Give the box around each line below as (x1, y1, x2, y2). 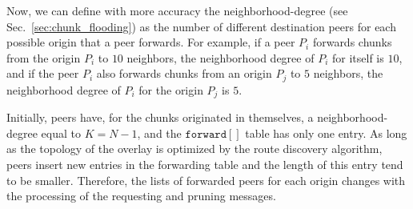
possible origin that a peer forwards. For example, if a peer (6, 34, 295, 50)
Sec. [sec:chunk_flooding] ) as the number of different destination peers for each (6, 18, 396, 34)
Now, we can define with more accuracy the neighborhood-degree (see (6, 2, 348, 18)
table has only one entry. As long (245, 124, 407, 141)
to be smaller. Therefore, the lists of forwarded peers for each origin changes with (6, 171, 406, 188)
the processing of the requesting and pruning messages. (6, 187, 276, 204)
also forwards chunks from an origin (96, 65, 272, 82)
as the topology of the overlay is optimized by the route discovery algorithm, (6, 140, 383, 157)
